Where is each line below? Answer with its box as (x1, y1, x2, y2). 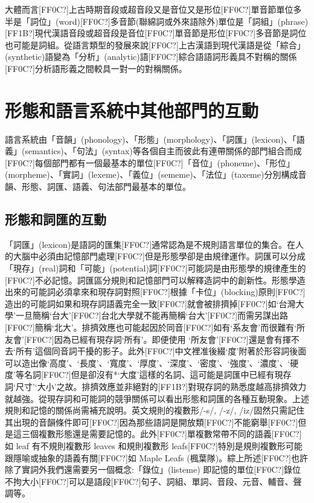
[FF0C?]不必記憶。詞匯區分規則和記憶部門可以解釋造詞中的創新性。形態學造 (5, 273, 306, 286)
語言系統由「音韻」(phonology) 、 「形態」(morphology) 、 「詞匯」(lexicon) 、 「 (5, 132, 296, 145)
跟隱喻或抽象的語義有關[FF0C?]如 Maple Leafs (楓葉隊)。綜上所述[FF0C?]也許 (5, 451, 308, 464)
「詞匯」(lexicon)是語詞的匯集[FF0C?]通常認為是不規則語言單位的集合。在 (5, 238, 296, 250)
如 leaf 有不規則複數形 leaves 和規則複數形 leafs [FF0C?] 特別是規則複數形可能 (5, 439, 303, 452)
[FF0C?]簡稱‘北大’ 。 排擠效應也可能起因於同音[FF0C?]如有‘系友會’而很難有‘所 (5, 321, 306, 334)
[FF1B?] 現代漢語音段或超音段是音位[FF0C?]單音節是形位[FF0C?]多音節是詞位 (5, 27, 307, 39)
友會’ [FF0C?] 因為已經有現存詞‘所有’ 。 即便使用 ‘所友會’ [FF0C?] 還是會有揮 (5, 333, 291, 345)
